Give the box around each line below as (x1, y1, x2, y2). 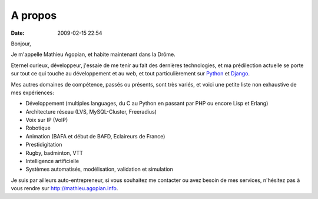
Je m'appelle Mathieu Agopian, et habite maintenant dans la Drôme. (11, 51, 176, 58)
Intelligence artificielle (25, 158, 79, 165)
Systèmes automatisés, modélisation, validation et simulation (25, 165, 173, 173)
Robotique (25, 124, 51, 132)
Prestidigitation (25, 141, 62, 148)
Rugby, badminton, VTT (25, 149, 84, 156)
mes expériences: (11, 89, 54, 96)
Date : (11, 29, 25, 37)
